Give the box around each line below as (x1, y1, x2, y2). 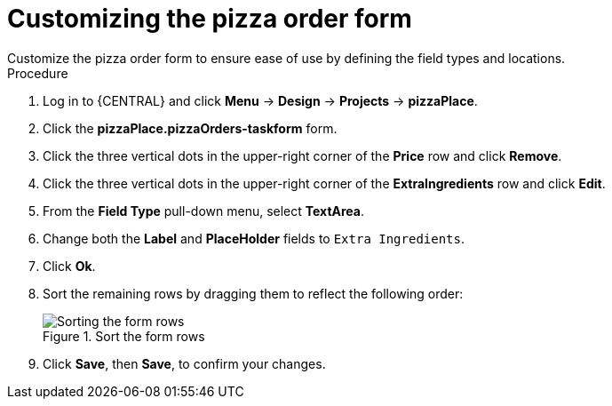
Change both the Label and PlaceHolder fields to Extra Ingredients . (43, 230, 465, 246)
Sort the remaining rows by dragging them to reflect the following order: (43, 285, 464, 301)
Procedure (7, 65, 68, 81)
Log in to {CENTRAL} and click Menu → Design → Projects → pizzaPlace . (43, 92, 478, 108)
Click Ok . (43, 258, 96, 274)
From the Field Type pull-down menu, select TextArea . (43, 203, 365, 219)
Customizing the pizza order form (7, 4, 412, 34)
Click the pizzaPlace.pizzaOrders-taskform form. (43, 120, 338, 136)
